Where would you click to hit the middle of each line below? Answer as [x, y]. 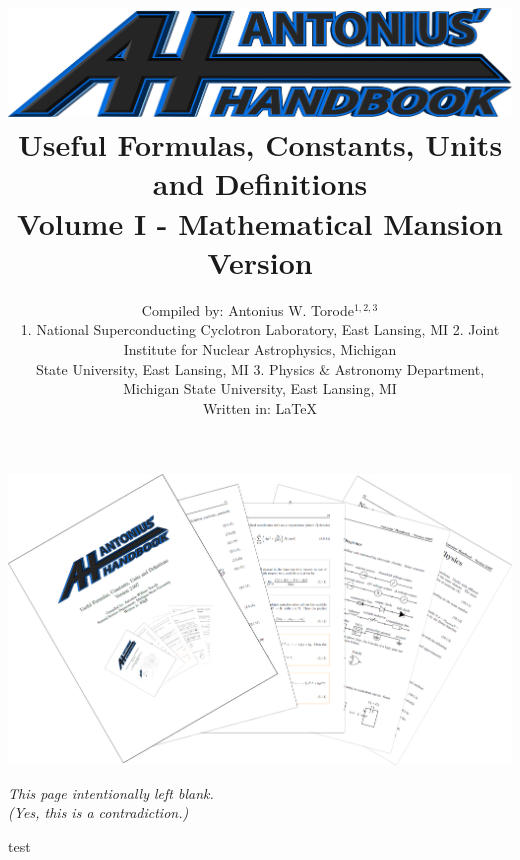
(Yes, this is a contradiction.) [98, 812]
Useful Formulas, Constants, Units [260, 144]
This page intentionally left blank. [111, 792]
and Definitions [260, 183]
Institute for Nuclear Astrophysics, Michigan [260, 348]
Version [260, 261]
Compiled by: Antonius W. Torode [247, 309]
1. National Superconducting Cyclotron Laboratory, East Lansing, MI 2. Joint [260, 329]
